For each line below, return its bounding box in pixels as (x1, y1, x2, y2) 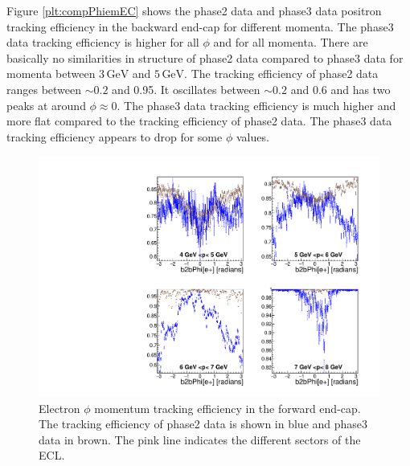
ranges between (6, 80, 82, 97)
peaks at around (6, 96, 86, 113)
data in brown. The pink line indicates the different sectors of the (39, 431, 361, 448)
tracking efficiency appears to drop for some (6, 128, 223, 145)
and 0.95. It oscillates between (112, 80, 260, 97)
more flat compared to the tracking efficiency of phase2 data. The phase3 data (6, 112, 392, 129)
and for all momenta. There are (213, 34, 368, 51)
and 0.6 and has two (290, 80, 391, 97)
